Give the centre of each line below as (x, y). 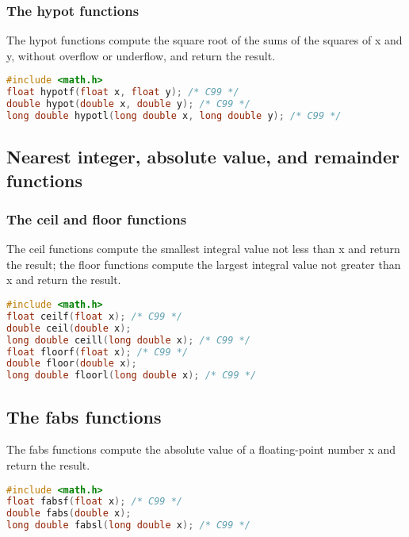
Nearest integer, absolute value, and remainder (203, 157)
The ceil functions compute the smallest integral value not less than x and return (203, 249)
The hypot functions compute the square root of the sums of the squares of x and (204, 40)
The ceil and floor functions (97, 219)
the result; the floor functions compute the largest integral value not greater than (204, 264)
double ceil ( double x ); (69, 328)
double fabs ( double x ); (69, 514)
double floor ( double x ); (72, 364)
